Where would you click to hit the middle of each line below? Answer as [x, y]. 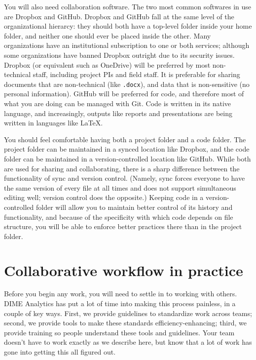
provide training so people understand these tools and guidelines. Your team [119, 332]
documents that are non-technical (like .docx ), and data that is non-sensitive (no [127, 84]
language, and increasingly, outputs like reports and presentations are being [118, 113]
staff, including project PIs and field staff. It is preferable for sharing [136, 74]
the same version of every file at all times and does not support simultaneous [120, 187]
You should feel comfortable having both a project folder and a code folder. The [125, 139]
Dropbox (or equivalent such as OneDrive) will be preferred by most [107, 64]
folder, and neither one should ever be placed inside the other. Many [108, 35]
